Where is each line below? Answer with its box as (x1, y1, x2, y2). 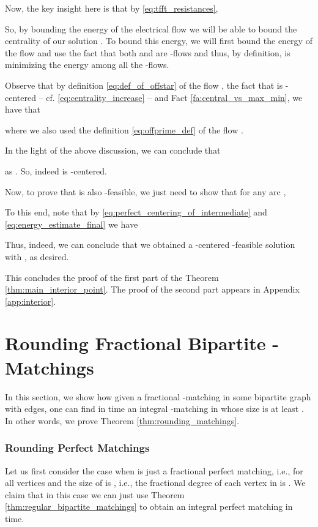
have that (5, 103, 40, 116)
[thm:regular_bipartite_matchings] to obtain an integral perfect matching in (5, 500, 293, 513)
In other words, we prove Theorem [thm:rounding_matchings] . (5, 414, 240, 427)
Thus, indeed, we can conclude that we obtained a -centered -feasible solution (5, 238, 295, 251)
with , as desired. (5, 250, 69, 263)
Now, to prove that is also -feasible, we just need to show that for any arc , (5, 185, 286, 198)
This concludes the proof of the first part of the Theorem (5, 271, 219, 283)
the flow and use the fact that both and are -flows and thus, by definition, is (5, 46, 290, 59)
